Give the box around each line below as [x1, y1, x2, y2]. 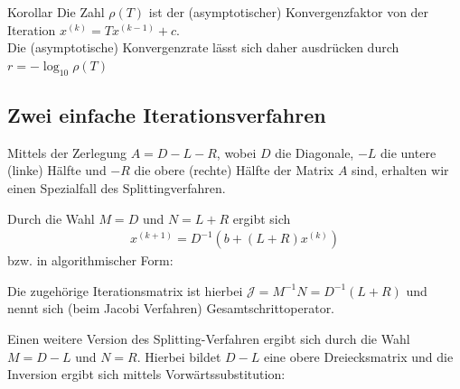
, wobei [216, 143, 257, 162]
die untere [380, 143, 437, 162]
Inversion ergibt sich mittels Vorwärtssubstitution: [7, 365, 286, 384]
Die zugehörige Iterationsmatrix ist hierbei [7, 281, 243, 300]
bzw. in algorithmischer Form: [7, 251, 174, 270]
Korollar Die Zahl [7, 3, 105, 21]
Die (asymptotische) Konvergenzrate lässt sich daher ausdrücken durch [7, 38, 399, 57]
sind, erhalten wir [352, 161, 449, 180]
